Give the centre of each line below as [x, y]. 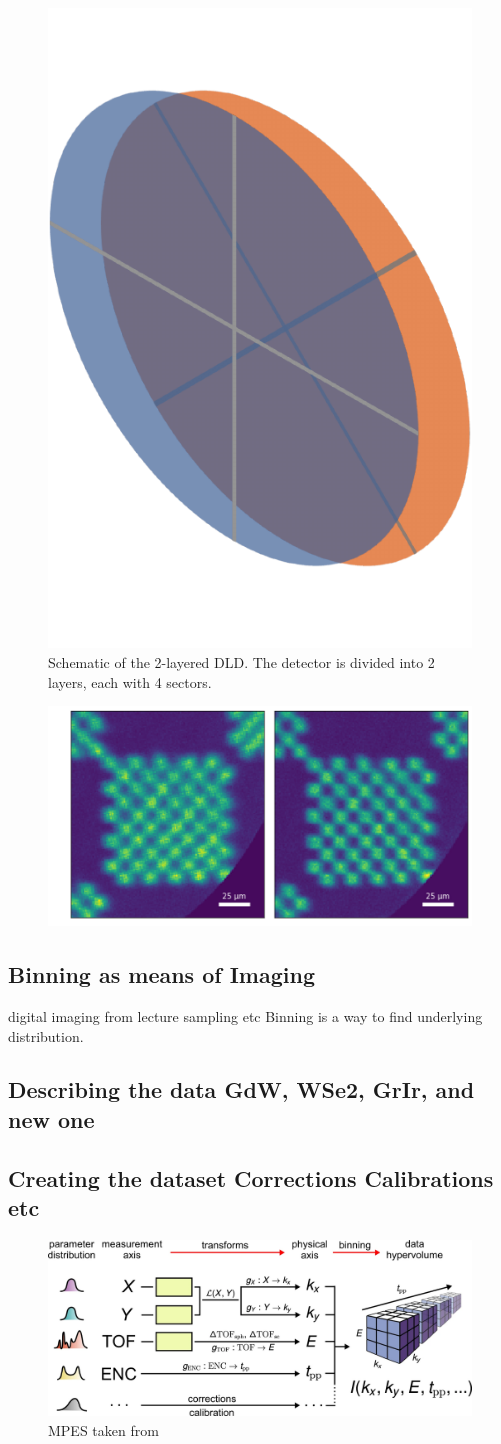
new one [51, 1118]
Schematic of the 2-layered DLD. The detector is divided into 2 [241, 661]
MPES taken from [103, 1429]
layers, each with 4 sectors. [130, 681]
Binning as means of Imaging [161, 974]
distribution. [46, 1035]
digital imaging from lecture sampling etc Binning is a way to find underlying [245, 1015]
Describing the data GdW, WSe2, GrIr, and [241, 1089]
